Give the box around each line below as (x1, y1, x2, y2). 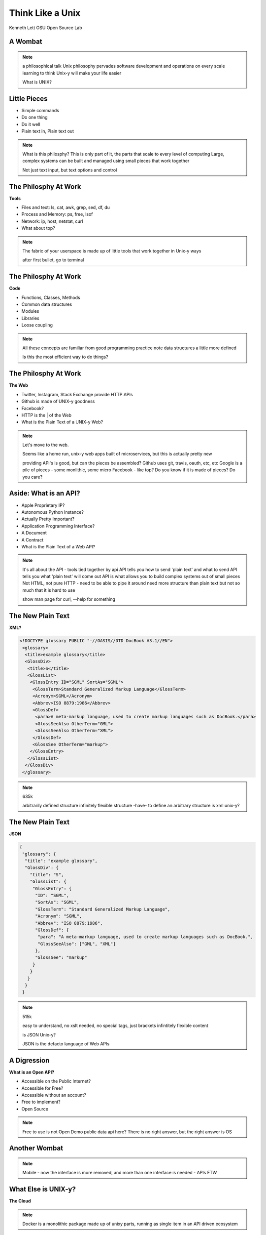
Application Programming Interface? (21, 523, 95, 529)
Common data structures (21, 301, 72, 307)
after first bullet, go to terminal (22, 257, 84, 263)
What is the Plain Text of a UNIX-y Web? (21, 419, 103, 425)
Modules (21, 308, 39, 314)
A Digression (9, 1056, 50, 1065)
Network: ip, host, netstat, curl (21, 218, 83, 224)
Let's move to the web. (22, 442, 69, 448)
